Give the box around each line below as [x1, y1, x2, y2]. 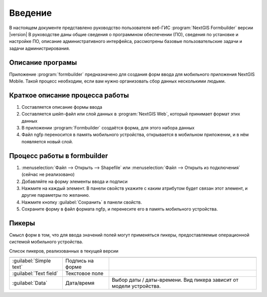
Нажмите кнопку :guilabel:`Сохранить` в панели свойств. [21, 199, 142, 205]
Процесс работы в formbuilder [9, 151, 108, 160]
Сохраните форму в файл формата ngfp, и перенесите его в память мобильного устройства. [21, 206, 218, 212]
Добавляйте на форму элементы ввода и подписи [21, 178, 128, 184]
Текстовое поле [65, 270, 104, 277]
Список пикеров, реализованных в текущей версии [9, 248, 119, 254]
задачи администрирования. [9, 45, 70, 51]
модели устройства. [111, 283, 161, 290]
